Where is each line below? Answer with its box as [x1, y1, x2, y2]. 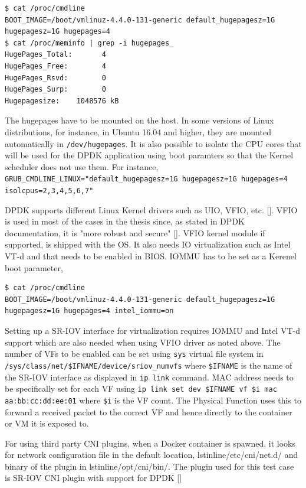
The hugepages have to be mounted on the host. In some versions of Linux [5, 114, 274, 126]
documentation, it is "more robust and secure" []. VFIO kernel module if [5, 226, 265, 239]
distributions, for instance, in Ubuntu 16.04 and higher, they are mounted [5, 125, 271, 138]
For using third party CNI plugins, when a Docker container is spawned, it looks [5, 437, 295, 449]
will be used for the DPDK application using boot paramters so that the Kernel [5, 149, 294, 161]
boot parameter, [5, 261, 63, 274]
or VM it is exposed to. [5, 417, 89, 430]
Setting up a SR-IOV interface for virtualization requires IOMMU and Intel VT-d [5, 324, 301, 337]
